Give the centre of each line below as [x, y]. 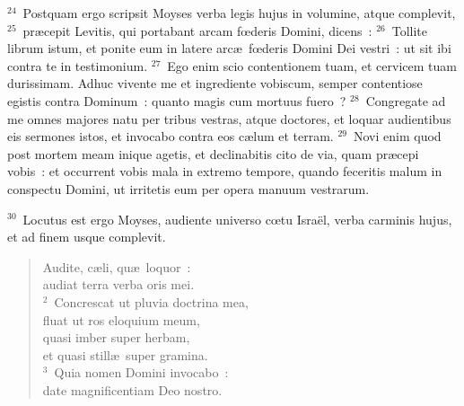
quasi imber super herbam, [116, 337]
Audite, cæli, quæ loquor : [117, 266]
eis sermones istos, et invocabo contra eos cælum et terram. [171, 136]
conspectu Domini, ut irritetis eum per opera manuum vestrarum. [188, 188]
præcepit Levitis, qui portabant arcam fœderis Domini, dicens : [197, 30]
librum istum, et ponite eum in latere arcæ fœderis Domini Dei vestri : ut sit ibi [229, 48]
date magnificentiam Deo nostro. [132, 389]
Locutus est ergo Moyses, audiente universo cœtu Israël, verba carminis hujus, [237, 219]
